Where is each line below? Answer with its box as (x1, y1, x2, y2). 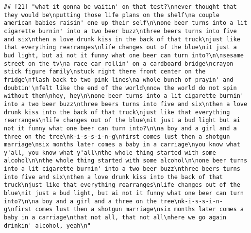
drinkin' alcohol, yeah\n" (4, 222, 91, 229)
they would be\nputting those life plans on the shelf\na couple (4, 11, 219, 18)
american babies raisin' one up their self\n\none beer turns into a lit (4, 19, 248, 27)
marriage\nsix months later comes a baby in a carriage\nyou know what (4, 141, 240, 148)
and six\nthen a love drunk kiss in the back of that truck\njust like (4, 36, 240, 43)
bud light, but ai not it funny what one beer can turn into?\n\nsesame (4, 52, 244, 59)
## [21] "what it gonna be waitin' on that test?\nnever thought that (4, 3, 237, 10)
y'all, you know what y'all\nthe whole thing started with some (4, 149, 216, 156)
